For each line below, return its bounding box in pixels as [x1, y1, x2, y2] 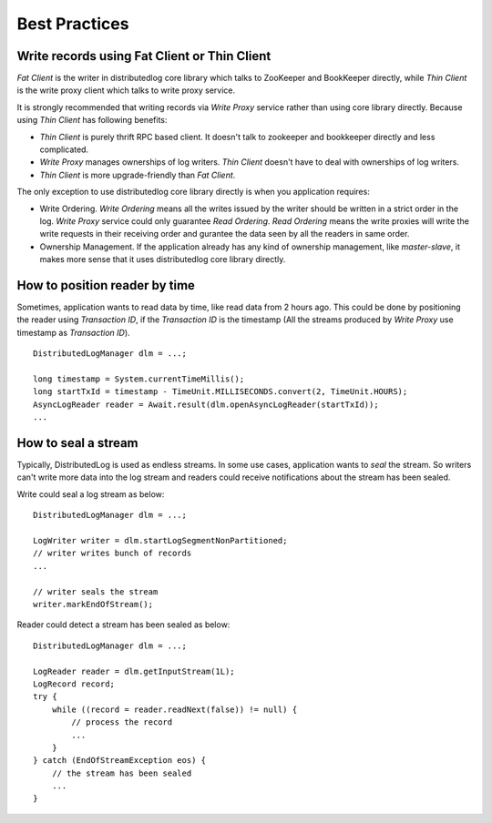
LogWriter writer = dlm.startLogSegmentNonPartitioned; [33, 535, 288, 546]
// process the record [71, 717, 173, 727]
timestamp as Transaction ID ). [16, 327, 131, 338]
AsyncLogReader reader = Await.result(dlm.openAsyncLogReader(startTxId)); [33, 399, 379, 410]
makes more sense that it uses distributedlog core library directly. [39, 254, 286, 265]
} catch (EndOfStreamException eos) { [33, 756, 207, 766]
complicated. [39, 144, 89, 155]
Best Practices [16, 14, 129, 34]
